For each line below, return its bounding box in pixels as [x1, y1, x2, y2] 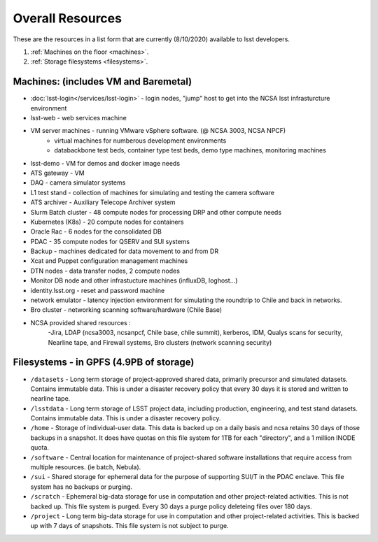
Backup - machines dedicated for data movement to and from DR [30, 247, 219, 255]
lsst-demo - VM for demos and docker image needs [30, 159, 181, 167]
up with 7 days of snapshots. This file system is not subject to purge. [30, 522, 229, 530]
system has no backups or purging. [30, 483, 133, 491]
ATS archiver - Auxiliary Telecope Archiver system [30, 198, 176, 206]
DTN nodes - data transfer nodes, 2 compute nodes [30, 266, 180, 275]
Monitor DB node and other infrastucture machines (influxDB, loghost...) [30, 276, 238, 285]
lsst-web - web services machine [30, 114, 127, 122]
